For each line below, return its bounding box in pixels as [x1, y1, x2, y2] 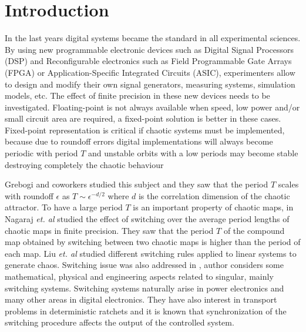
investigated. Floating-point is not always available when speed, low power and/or [5, 100, 300, 113]
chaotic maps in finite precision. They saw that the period [5, 224, 214, 236]
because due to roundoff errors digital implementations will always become [5, 135, 273, 147]
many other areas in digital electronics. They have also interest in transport [5, 293, 277, 306]
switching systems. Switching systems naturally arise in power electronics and [5, 281, 284, 294]
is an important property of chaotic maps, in [133, 201, 294, 213]
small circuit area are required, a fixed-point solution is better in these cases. [5, 112, 281, 125]
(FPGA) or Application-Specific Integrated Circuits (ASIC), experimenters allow [5, 66, 295, 78]
